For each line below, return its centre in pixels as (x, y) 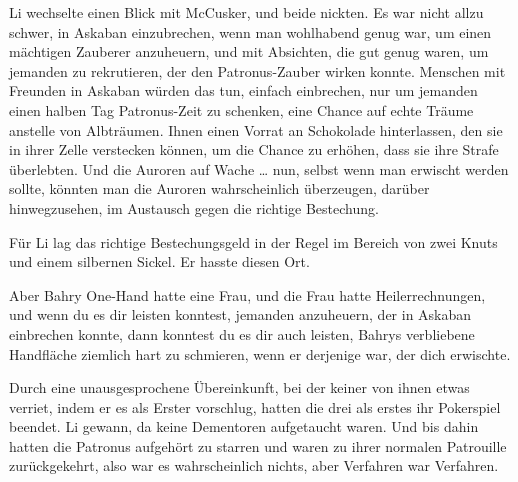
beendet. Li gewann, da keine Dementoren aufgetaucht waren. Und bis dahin (244, 426)
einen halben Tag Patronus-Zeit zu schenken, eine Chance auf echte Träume (241, 109)
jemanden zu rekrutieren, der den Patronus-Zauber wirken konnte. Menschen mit (257, 70)
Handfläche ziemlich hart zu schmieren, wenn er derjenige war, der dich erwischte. (260, 353)
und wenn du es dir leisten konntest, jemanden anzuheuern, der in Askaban (240, 314)
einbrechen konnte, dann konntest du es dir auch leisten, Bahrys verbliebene (242, 333)
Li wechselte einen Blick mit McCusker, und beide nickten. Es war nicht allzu (246, 12)
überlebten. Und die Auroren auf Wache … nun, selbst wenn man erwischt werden (259, 168)
